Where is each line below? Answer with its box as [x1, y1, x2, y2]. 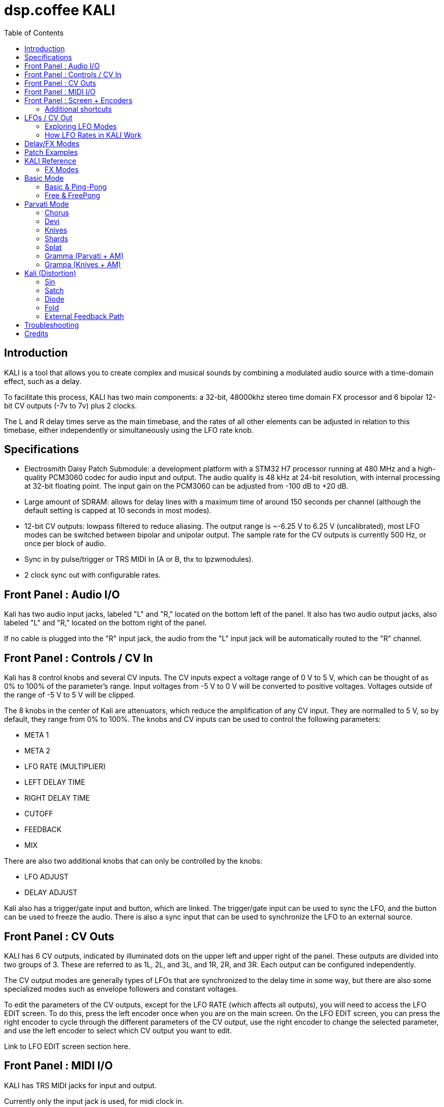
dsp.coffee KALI [4, 2, 116, 19]
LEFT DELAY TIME [24, 778, 85, 787]
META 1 [24, 731, 49, 740]
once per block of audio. [24, 539, 106, 548]
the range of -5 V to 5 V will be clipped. [4, 690, 135, 700]
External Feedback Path [45, 311, 124, 321]
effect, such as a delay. [4, 376, 82, 386]
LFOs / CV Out [24, 113, 73, 122]
